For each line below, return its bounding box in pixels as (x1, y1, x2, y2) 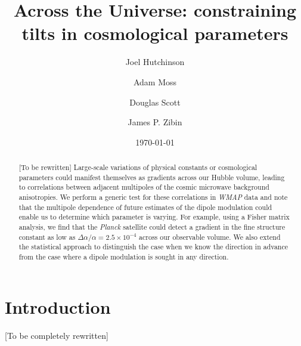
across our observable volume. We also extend (139, 231, 281, 242)
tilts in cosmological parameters (21, 21, 288, 45)
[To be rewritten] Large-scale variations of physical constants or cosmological (18, 162, 257, 172)
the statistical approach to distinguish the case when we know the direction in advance (18, 242, 288, 252)
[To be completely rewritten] (5, 329, 108, 341)
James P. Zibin (128, 116, 182, 128)
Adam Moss (133, 75, 177, 88)
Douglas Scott (129, 95, 181, 108)
